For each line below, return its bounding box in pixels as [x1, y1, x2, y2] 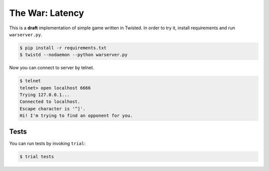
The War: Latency [9, 7, 84, 18]
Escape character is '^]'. [19, 106, 86, 111]
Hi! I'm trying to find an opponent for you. [19, 113, 133, 119]
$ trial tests [19, 154, 54, 159]
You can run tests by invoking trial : [9, 140, 86, 146]
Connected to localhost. [19, 99, 81, 104]
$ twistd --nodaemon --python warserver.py [19, 52, 128, 58]
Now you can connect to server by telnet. [9, 65, 95, 71]
